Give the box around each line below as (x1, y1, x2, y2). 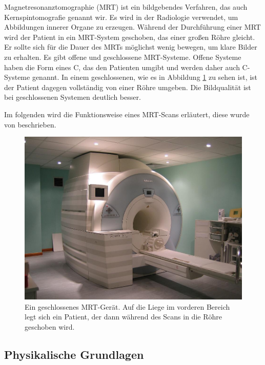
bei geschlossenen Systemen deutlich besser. (4, 92, 141, 102)
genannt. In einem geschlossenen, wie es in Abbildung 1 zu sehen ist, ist (32, 72, 258, 82)
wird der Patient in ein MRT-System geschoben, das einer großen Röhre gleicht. (4, 31, 255, 42)
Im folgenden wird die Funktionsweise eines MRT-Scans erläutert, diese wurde (4, 109, 250, 119)
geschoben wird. (25, 321, 75, 332)
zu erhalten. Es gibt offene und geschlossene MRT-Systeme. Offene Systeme (4, 51, 241, 62)
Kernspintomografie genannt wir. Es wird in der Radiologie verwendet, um (4, 11, 238, 22)
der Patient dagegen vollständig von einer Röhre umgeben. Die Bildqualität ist (4, 81, 251, 92)
